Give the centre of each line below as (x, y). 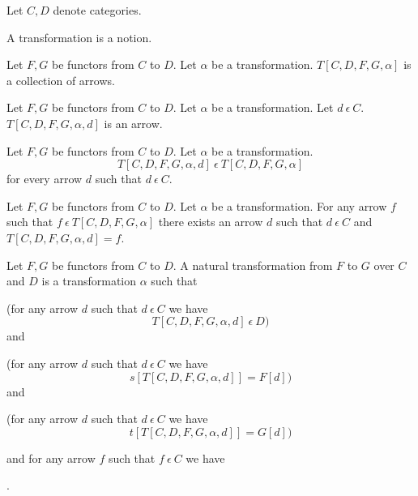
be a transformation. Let (273, 107)
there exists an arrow (211, 222)
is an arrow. (133, 123)
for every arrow (45, 179)
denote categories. (97, 10)
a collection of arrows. (61, 80)
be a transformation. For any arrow (299, 205)
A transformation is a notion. (79, 37)
